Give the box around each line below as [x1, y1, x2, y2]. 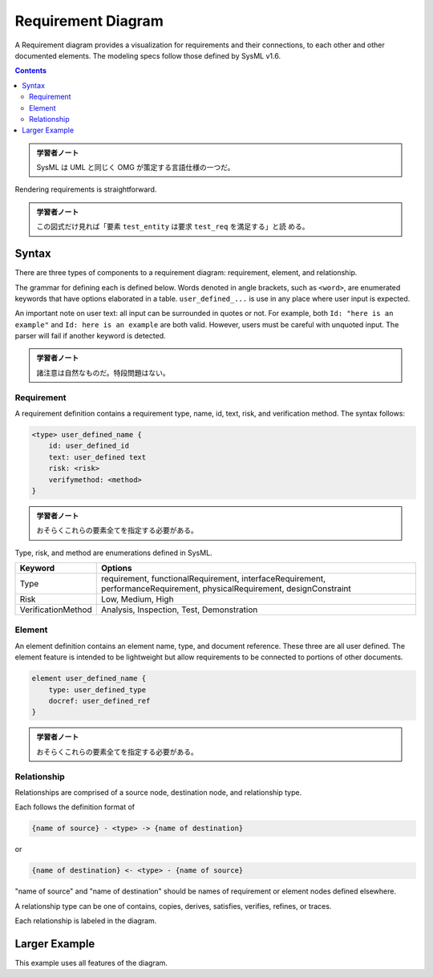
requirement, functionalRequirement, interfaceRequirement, [100, 574, 326, 585]
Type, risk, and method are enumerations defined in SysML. [14, 548, 212, 557]
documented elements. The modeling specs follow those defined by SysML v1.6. [14, 51, 281, 60]
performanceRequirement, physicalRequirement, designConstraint [100, 583, 352, 594]
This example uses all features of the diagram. [14, 958, 168, 967]
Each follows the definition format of [14, 802, 136, 812]
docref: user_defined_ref [48, 696, 151, 706]
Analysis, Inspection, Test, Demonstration [100, 604, 258, 615]
